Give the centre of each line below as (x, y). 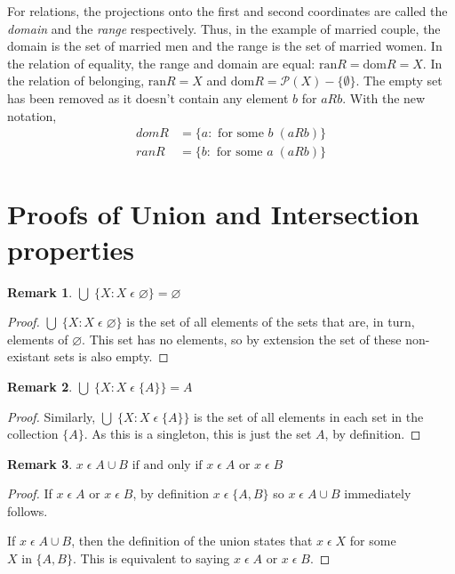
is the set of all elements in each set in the (309, 416)
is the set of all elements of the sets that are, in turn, (271, 322)
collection (33, 434)
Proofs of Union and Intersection (213, 214)
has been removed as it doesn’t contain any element (148, 97)
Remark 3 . (40, 463)
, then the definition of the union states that (192, 541)
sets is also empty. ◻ (111, 356)
